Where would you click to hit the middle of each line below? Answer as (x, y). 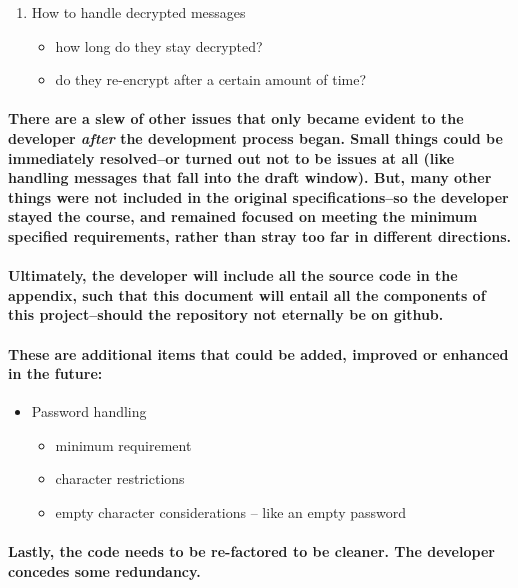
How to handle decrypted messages (138, 12)
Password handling (89, 411)
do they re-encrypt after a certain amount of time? (211, 79)
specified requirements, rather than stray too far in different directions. (260, 235)
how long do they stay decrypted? (159, 45)
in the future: (55, 373)
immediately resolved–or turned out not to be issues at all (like (231, 157)
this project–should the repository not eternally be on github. (226, 314)
